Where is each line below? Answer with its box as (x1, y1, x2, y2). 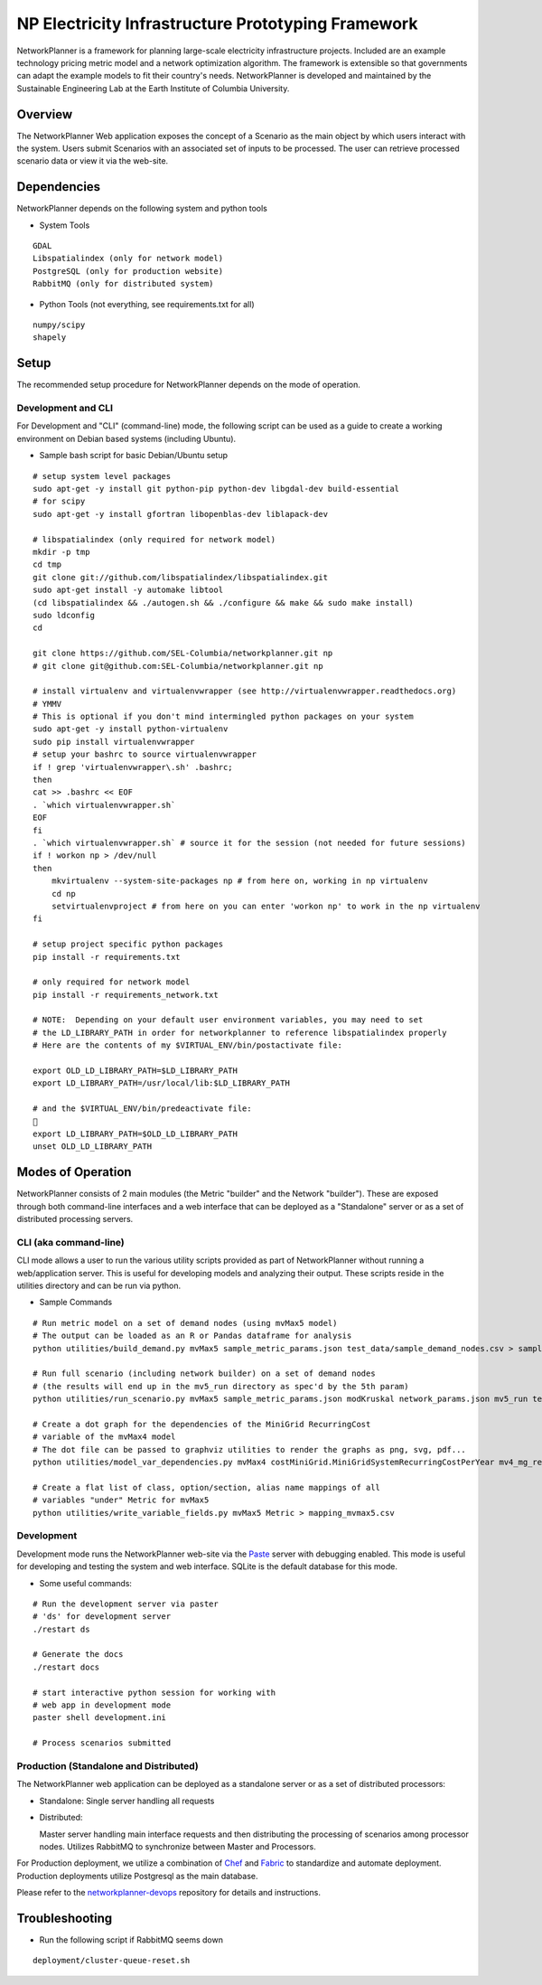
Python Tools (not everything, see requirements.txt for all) (39, 298, 255, 309)
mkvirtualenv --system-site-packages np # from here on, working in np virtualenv (51, 876, 428, 886)
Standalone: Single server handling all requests (39, 1795, 215, 1806)
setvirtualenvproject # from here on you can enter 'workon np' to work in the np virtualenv (51, 900, 481, 911)
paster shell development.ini (33, 1713, 167, 1723)
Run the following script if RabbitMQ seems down (39, 1934, 223, 1945)
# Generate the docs (33, 1650, 124, 1660)
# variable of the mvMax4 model (33, 1432, 176, 1442)
